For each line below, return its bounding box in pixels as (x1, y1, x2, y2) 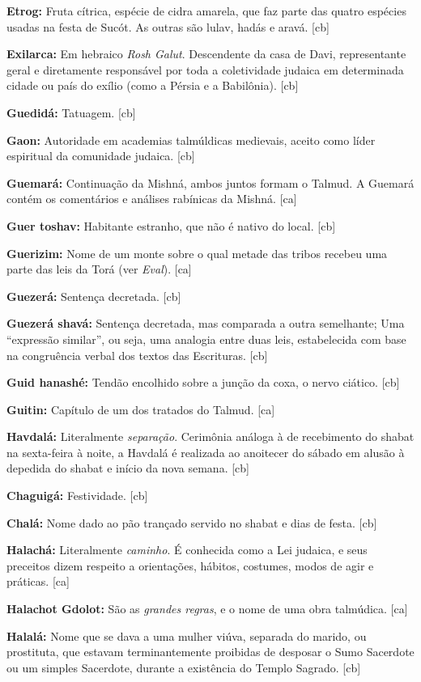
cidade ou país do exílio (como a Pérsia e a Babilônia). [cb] (6, 77, 299, 94)
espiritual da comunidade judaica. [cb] (6, 147, 195, 164)
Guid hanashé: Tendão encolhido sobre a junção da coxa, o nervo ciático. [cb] (6, 374, 400, 391)
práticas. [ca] (6, 573, 70, 590)
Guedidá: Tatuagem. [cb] (6, 104, 136, 121)
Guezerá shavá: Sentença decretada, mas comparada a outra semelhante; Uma (6, 315, 405, 332)
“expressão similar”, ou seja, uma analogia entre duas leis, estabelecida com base (6, 330, 406, 347)
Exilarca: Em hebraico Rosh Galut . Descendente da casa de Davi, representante (6, 45, 406, 62)
